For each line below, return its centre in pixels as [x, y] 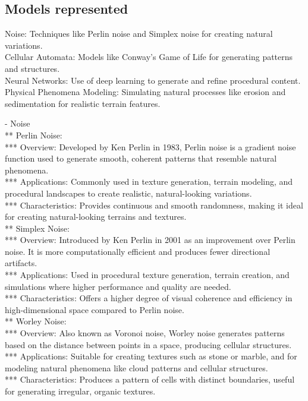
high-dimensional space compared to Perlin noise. [95, 309]
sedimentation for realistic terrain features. [83, 103]
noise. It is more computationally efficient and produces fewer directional [138, 251]
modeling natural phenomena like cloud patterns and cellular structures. [136, 367]
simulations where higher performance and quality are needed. [118, 286]
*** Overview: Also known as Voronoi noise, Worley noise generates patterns [145, 333]
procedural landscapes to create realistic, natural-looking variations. [128, 193]
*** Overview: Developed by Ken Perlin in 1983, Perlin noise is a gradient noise [150, 146]
